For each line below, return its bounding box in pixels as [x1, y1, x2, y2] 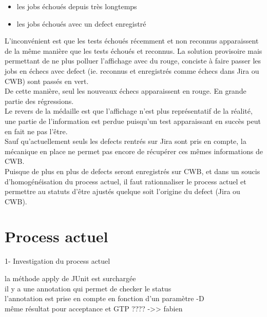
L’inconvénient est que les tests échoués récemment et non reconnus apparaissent [5, 35, 259, 46]
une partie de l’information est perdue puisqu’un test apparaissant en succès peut [5, 115, 261, 126]
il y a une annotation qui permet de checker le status [5, 283, 171, 293]
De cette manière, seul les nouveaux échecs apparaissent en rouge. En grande [5, 86, 246, 96]
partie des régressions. [5, 95, 74, 106]
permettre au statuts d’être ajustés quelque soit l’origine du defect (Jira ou [5, 186, 240, 197]
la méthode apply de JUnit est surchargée [5, 273, 136, 283]
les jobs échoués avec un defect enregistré [16, 18, 146, 29]
